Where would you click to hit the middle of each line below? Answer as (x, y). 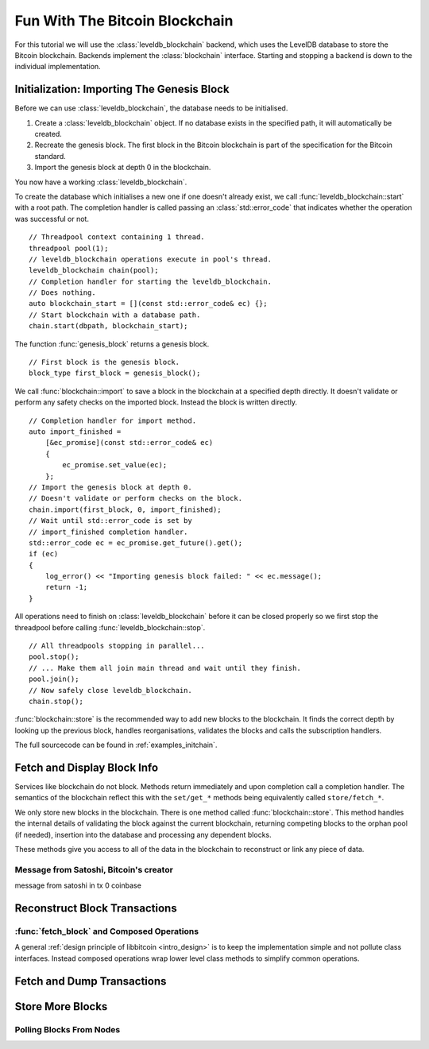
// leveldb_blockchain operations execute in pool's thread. (150, 259)
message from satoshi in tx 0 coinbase (78, 885)
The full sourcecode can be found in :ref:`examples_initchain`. (116, 745)
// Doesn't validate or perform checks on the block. (135, 498)
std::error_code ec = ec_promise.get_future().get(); (135, 543)
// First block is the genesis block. (104, 362)
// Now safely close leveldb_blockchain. (110, 690)
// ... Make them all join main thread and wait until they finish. (165, 668)
